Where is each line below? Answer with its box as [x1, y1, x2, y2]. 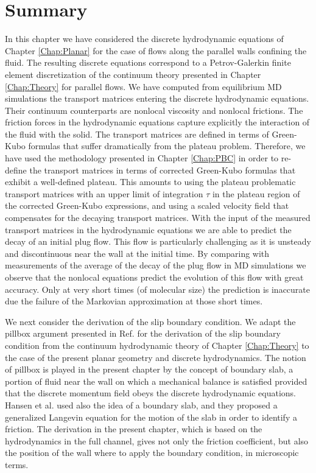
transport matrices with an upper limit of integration [5, 187, 203, 200]
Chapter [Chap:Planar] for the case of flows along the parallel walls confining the [5, 44, 307, 57]
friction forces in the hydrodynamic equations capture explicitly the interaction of [5, 116, 310, 128]
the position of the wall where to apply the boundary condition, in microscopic [5, 446, 299, 459]
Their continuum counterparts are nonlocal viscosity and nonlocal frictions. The [5, 103, 303, 116]
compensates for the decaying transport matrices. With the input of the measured [5, 211, 311, 224]
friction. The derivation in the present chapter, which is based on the [5, 422, 262, 435]
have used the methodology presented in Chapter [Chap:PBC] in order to [5, 152, 279, 164]
